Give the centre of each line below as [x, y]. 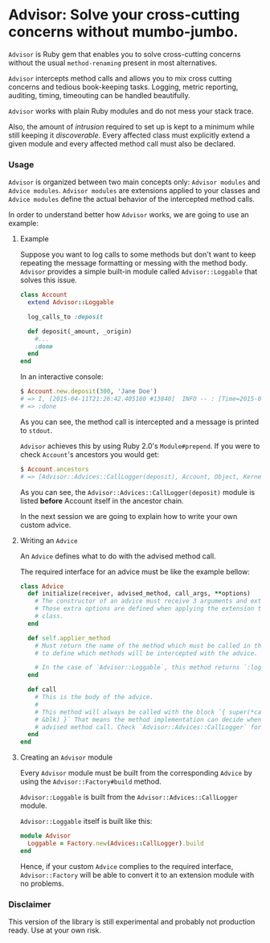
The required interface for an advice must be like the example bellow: [135, 571]
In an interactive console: [61, 377]
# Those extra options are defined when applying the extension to [150, 609]
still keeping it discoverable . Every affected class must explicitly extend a [129, 135]
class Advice [42, 586]
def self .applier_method [69, 638]
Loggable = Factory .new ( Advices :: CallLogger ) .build [116, 844]
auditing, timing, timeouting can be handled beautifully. [99, 95]
